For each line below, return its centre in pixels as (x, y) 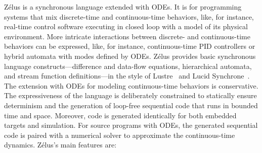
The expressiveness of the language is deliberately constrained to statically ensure (130, 95)
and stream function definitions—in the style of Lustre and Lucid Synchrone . (127, 76)
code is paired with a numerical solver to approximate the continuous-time (120, 135)
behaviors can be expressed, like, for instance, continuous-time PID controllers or (130, 46)
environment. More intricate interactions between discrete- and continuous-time (127, 36)
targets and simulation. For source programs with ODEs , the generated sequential (131, 125)
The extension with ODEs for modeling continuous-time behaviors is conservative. (131, 85)
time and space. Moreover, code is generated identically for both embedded (120, 115)
